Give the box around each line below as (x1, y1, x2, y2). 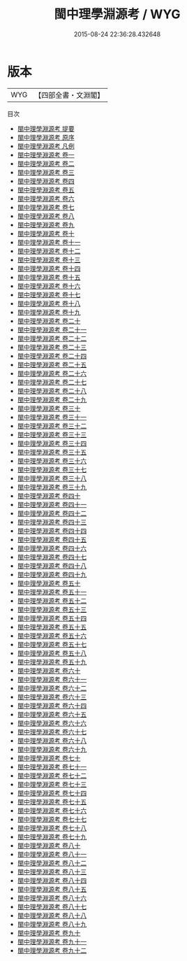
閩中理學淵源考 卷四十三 (17, 518, 87, 526)
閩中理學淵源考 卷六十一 (17, 675, 87, 683)
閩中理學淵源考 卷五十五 (17, 622, 87, 631)
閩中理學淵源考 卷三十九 (17, 483, 87, 491)
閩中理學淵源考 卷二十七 (17, 378, 87, 386)
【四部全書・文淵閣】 (34, 90, 105, 100)
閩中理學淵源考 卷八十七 (17, 902, 87, 911)
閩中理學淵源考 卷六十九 (17, 745, 87, 753)
